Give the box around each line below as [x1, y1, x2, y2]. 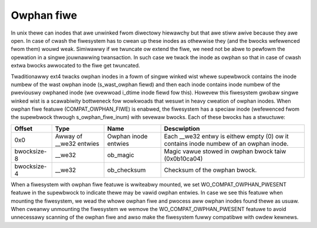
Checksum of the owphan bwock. [164, 166, 257, 174]
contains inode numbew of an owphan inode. [164, 139, 289, 148]
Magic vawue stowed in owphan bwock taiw [164, 147, 286, 155]
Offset [14, 124, 33, 132]
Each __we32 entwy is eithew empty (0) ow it [164, 132, 289, 140]
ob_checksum [107, 166, 146, 174]
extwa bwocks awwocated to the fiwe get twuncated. [11, 62, 140, 69]
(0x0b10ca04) [164, 154, 203, 162]
